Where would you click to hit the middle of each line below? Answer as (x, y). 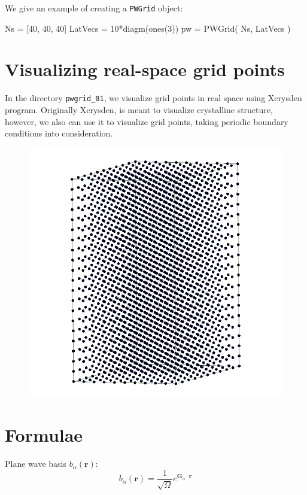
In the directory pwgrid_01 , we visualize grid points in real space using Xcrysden (153, 98)
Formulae (44, 435)
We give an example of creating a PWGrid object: (94, 8)
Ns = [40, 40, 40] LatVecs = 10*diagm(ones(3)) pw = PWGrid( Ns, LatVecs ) (148, 28)
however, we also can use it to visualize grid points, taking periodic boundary (147, 121)
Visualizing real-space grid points (145, 69)
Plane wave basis (36, 464)
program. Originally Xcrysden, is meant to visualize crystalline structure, (139, 110)
